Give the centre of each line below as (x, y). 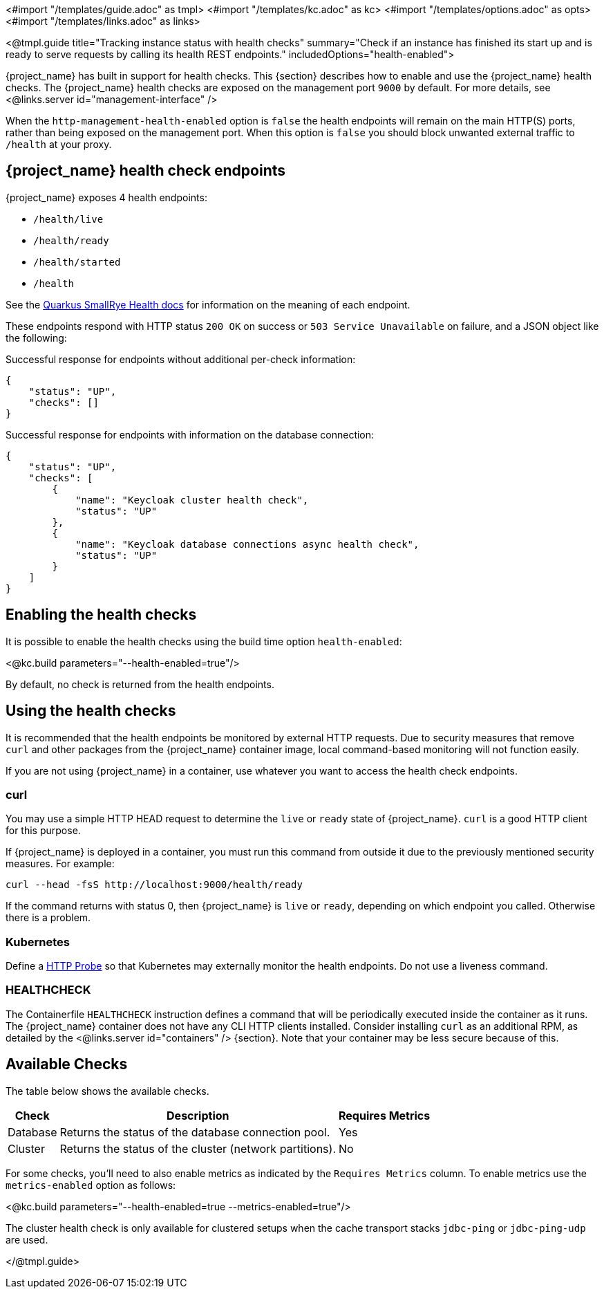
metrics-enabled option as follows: (91, 1185)
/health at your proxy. (59, 144)
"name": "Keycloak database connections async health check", (247, 544)
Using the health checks (91, 711)
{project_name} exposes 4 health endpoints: (106, 197)
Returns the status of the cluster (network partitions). (198, 1148)
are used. (27, 1239)
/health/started (77, 262)
